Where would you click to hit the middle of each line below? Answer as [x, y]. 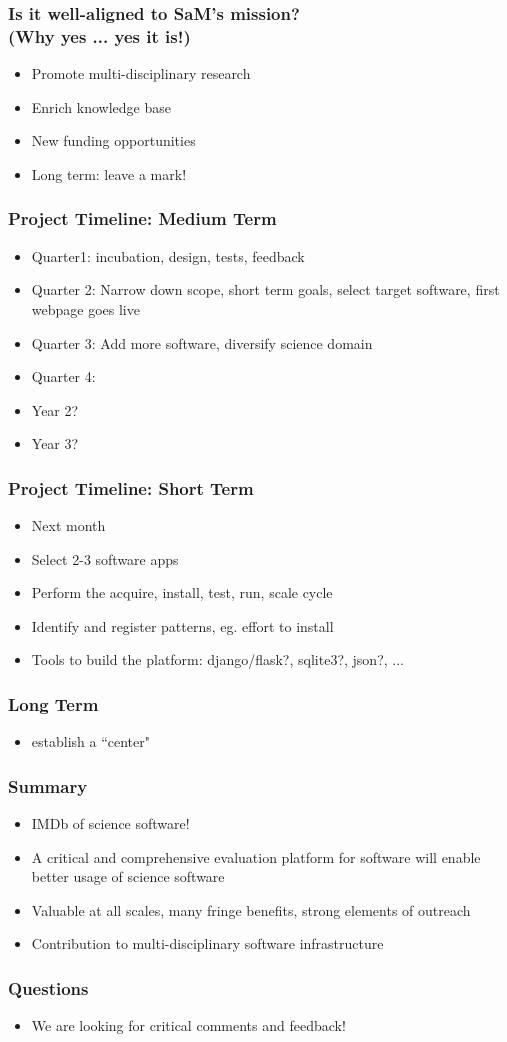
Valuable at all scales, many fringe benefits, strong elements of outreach [251, 909]
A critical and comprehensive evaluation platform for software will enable [256, 856]
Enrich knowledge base [101, 106]
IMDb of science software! [110, 823]
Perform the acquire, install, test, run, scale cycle [182, 592]
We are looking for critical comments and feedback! [188, 1025]
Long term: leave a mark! [109, 173]
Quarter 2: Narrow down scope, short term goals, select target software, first [265, 289]
